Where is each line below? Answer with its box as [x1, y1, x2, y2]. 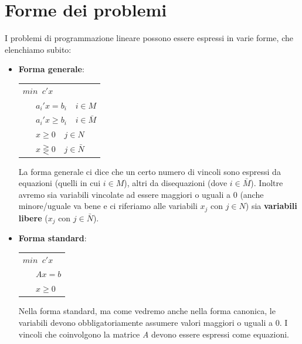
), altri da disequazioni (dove [124, 177, 228, 189]
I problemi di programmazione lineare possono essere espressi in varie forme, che [5, 32, 293, 44]
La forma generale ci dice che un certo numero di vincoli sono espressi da [18, 165, 281, 177]
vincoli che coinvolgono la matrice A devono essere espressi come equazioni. [18, 328, 289, 340]
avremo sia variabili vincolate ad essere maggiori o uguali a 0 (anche [18, 188, 264, 200]
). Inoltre [250, 177, 283, 189]
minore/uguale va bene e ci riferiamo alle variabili [18, 200, 198, 212]
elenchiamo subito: [5, 43, 72, 55]
